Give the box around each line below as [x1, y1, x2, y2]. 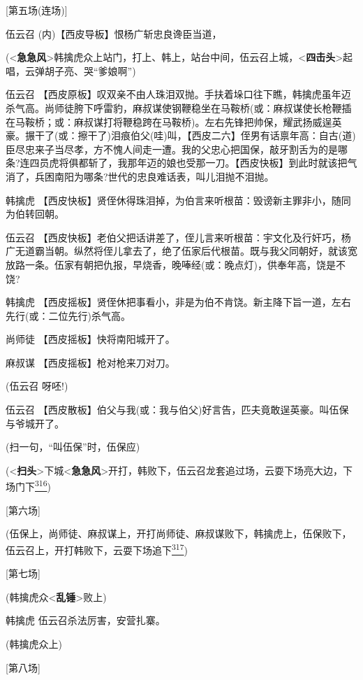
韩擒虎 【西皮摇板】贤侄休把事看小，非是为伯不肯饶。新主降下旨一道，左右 [6, 295, 351, 309]
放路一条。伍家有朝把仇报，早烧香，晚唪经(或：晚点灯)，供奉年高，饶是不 [6, 257, 346, 271]
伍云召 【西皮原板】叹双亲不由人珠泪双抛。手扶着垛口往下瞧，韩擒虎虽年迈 [6, 87, 351, 101]
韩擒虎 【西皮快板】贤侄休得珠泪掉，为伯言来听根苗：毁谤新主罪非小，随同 [6, 192, 351, 207]
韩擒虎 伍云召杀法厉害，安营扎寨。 [6, 613, 165, 628]
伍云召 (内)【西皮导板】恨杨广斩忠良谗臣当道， [6, 26, 222, 41]
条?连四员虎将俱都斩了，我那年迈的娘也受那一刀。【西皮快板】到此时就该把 [6, 155, 348, 170]
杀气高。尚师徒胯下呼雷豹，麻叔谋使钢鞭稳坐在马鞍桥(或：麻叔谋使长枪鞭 [6, 100, 342, 115]
